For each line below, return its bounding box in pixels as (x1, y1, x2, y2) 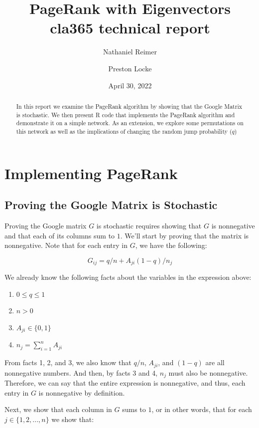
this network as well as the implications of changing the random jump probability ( (16, 127, 232, 135)
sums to (122, 404, 146, 415)
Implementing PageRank (4, 163, 178, 183)
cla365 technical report (50, 17, 210, 38)
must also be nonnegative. (168, 367, 248, 378)
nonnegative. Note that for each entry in (4, 240, 128, 250)
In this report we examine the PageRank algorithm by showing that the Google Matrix (16, 102, 242, 110)
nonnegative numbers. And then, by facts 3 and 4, (4, 367, 158, 378)
